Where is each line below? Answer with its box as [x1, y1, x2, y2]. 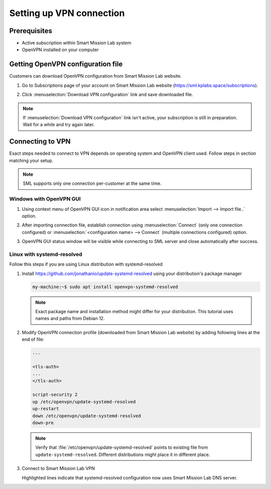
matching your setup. [9, 157, 54, 163]
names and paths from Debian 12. [35, 316, 105, 322]
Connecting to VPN [9, 137, 71, 146]
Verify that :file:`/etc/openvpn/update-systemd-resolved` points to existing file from [35, 444, 208, 450]
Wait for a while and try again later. [23, 122, 95, 128]
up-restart [32, 406, 59, 412]
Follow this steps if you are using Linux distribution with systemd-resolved [9, 261, 163, 268]
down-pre [32, 420, 54, 426]
